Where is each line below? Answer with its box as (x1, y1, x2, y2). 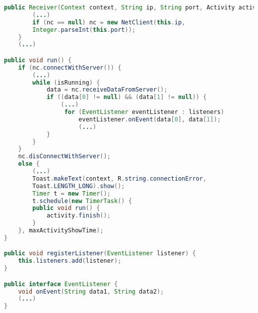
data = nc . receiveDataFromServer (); (46, 86, 168, 94)
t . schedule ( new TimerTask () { (32, 197, 132, 205)
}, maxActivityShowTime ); (18, 227, 104, 234)
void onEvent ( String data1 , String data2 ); (18, 288, 164, 295)
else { (18, 160, 40, 168)
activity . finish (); (46, 212, 111, 219)
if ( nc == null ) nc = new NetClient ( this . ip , (32, 18, 186, 26)
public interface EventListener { (4, 280, 118, 288)
